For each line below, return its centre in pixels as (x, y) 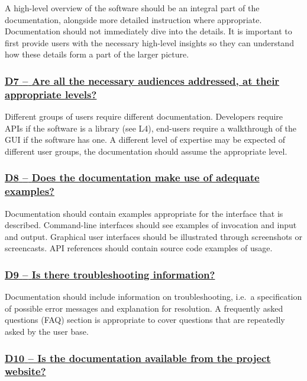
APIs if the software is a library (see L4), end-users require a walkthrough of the (151, 128)
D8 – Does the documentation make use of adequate (132, 177)
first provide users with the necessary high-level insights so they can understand (149, 42)
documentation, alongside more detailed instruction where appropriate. (133, 19)
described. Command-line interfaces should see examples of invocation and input (151, 225)
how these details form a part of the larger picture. (97, 54)
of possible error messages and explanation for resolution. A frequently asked (144, 308)
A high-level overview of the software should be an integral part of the (132, 8)
